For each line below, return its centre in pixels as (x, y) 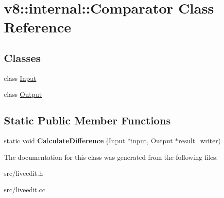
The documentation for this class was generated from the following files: (111, 157)
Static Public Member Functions (87, 120)
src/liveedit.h (24, 173)
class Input (20, 78)
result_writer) (200, 141)
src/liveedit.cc (25, 189)
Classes (22, 57)
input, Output (152, 141)
